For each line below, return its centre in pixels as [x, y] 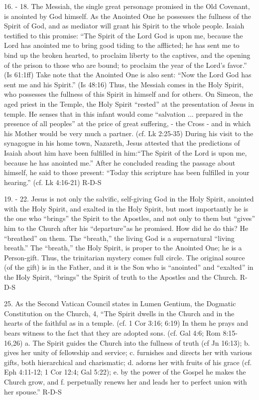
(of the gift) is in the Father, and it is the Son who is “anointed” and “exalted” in [129, 267]
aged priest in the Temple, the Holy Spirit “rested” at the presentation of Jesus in [129, 103]
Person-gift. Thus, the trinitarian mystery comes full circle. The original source [125, 257]
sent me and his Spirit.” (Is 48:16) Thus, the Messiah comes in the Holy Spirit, [124, 84]
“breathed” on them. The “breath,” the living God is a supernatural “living [119, 238]
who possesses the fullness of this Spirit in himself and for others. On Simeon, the [129, 94]
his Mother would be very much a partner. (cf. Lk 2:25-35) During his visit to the [129, 133]
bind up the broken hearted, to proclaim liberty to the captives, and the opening [127, 55]
